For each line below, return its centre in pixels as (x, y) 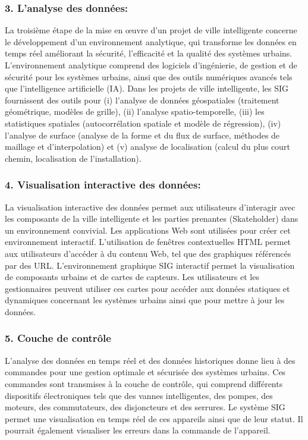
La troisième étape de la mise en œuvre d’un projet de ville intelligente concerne (151, 30)
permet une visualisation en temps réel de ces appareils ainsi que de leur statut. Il (154, 418)
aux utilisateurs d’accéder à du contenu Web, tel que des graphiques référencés (148, 253)
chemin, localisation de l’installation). (73, 158)
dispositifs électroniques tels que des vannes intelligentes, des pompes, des (139, 395)
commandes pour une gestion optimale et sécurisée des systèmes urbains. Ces (145, 372)
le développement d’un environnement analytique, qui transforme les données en (151, 41)
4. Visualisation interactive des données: (103, 185)
